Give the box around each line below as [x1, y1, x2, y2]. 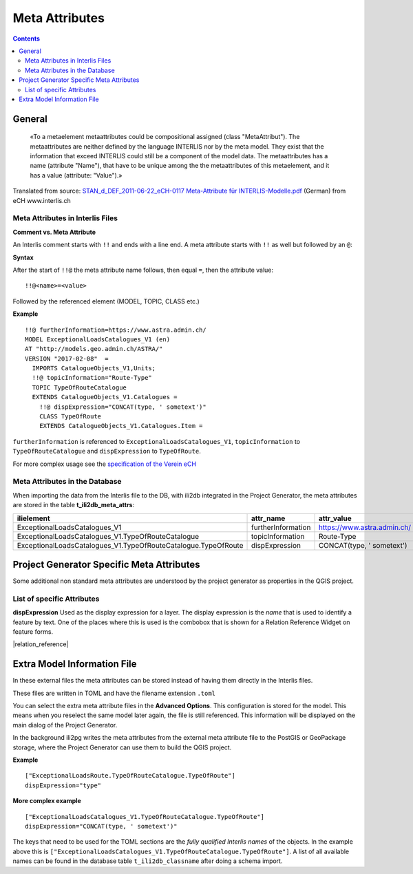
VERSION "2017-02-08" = [25, 354, 109, 363]
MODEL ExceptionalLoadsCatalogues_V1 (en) [25, 335, 171, 343]
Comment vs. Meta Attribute [12, 228, 96, 236]
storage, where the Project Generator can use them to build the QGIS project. [12, 743, 232, 752]
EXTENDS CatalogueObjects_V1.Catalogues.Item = [39, 422, 203, 430]
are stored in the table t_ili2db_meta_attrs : [12, 501, 135, 509]
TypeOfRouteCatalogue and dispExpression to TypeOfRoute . [12, 447, 201, 456]
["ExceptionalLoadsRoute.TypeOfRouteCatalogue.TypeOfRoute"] [25, 771, 235, 780]
